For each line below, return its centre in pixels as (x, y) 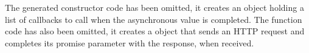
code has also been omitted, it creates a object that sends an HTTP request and (155, 31)
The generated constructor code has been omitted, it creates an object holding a (154, 7)
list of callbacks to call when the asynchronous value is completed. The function (154, 19)
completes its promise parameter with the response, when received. (130, 42)
